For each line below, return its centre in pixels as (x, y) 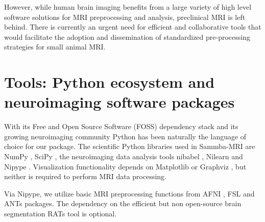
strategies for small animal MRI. (55, 47)
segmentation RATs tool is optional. (61, 214)
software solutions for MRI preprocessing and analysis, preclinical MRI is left (125, 17)
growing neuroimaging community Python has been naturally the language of (125, 136)
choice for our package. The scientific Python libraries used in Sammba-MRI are (130, 146)
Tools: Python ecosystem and (110, 82)
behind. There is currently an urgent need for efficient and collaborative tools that (133, 27)
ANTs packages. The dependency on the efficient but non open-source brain (123, 203)
